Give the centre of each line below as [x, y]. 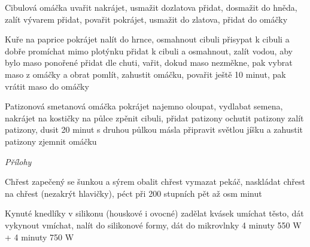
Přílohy [18, 161]
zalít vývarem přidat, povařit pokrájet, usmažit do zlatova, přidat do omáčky [146, 19]
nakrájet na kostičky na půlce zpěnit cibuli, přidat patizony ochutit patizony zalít [154, 118]
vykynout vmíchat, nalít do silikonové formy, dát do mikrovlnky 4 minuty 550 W [153, 225]
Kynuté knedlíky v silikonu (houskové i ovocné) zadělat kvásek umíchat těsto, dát [154, 213]
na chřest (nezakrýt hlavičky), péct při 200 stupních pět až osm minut [133, 193]
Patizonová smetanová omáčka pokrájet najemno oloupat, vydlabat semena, [144, 106]
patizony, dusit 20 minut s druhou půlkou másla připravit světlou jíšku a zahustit [154, 129]
